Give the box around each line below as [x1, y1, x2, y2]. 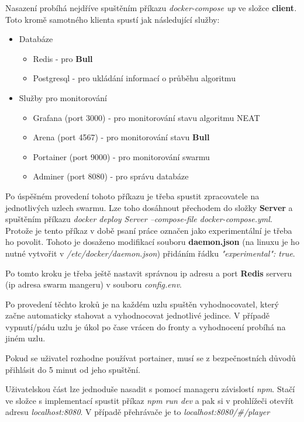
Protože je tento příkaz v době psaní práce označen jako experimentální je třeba [5, 224, 292, 236]
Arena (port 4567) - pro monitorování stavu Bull [33, 131, 210, 143]
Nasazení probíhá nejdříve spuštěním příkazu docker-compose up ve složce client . [5, 2, 297, 13]
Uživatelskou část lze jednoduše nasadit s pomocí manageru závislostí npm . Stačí [5, 383, 295, 395]
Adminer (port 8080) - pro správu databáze [33, 170, 189, 182]
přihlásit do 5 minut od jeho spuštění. [5, 363, 140, 375]
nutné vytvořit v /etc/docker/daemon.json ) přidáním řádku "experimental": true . [5, 247, 295, 259]
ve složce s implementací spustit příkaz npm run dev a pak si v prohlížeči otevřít [5, 394, 294, 406]
